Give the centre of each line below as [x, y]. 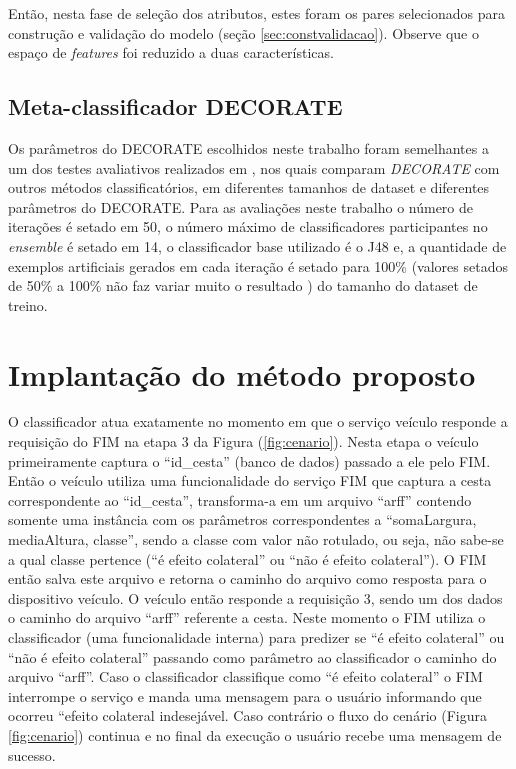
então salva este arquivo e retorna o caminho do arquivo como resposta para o [247, 578]
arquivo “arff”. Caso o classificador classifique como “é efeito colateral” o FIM [245, 676]
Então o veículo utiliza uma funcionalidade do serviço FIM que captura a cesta [250, 480]
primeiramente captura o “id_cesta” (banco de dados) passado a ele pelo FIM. [249, 460]
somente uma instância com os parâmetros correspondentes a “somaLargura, [242, 519]
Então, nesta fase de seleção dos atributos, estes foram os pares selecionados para [256, 13]
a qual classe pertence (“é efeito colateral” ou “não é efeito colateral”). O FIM [247, 558]
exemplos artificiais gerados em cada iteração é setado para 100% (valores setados [258, 265]
